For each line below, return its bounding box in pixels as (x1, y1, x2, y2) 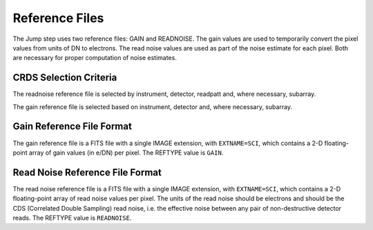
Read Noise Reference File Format (12, 166, 162, 178)
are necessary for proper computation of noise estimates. (12, 54, 178, 62)
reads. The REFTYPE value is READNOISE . (12, 214, 132, 222)
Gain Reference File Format (12, 121, 133, 133)
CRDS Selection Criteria (12, 72, 117, 84)
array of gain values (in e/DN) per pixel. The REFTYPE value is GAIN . (28, 148, 224, 157)
